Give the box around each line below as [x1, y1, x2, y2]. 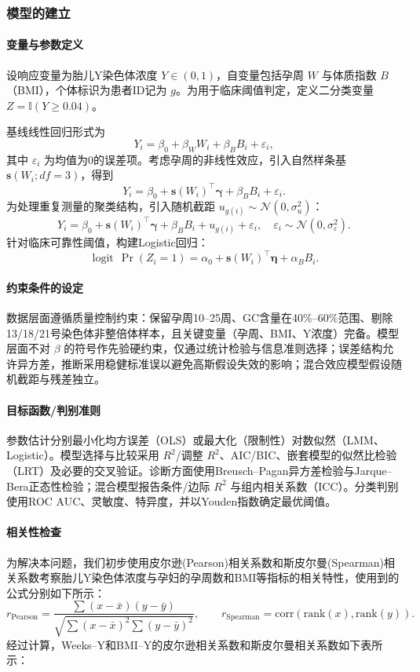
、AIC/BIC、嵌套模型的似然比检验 [219, 447, 397, 463]
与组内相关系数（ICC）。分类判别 [230, 477, 399, 494]
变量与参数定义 [6, 36, 83, 53]
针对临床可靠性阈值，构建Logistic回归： [6, 234, 209, 250]
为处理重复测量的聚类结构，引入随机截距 [6, 198, 215, 214]
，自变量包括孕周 [216, 66, 305, 82]
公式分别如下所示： [6, 584, 105, 601]
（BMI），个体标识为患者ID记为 [6, 82, 167, 98]
